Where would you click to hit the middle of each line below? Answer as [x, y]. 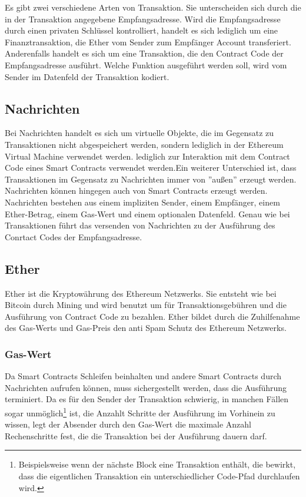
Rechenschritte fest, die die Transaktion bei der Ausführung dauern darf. [136, 435]
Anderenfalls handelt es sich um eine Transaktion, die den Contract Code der [144, 53]
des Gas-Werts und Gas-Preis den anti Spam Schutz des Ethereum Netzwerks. [146, 328]
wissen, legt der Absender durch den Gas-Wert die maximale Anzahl [128, 424]
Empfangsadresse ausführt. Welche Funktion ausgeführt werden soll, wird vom [146, 64]
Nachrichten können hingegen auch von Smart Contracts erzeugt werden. [136, 190]
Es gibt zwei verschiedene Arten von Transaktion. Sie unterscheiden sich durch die [153, 7]
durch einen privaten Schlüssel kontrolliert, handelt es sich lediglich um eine [142, 30]
